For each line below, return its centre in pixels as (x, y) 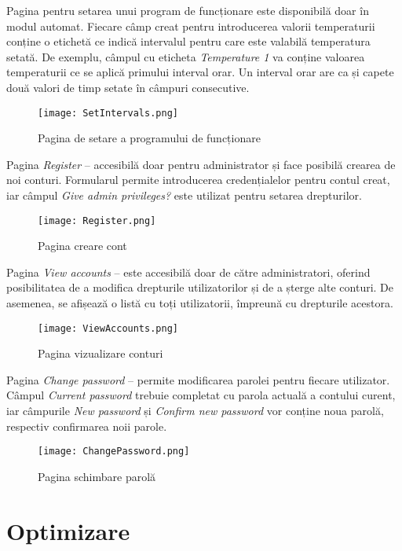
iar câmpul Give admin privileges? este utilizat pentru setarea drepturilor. (184, 195)
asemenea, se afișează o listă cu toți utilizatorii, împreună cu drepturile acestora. (200, 303)
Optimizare (68, 530)
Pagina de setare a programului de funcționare (149, 138)
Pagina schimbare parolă (97, 476)
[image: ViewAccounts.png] (108, 328)
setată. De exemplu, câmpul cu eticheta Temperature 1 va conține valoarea (186, 56)
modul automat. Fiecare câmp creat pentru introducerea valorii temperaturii (191, 26)
